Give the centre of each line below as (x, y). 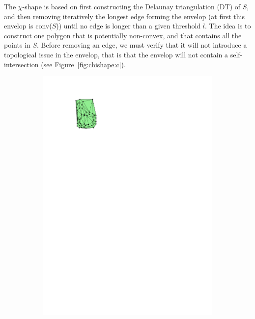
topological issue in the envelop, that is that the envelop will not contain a (116, 54)
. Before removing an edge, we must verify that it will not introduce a (142, 45)
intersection (21, 64)
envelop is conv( (28, 26)
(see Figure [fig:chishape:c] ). (83, 64)
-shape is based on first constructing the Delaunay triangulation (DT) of (131, 6)
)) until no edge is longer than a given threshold (128, 26)
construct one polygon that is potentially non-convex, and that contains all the (123, 35)
